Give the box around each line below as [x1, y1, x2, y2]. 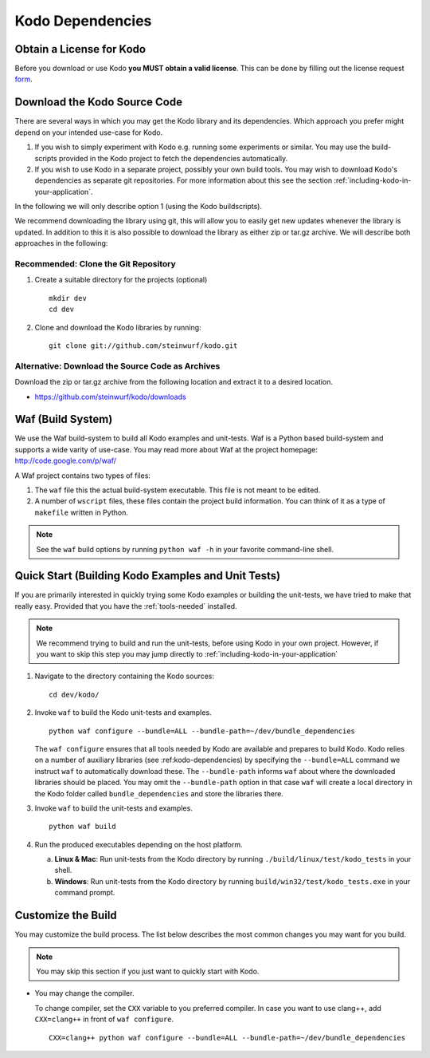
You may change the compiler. [34, 989, 135, 998]
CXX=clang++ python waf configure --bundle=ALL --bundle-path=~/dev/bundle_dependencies [49, 1033, 406, 1042]
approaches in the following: [14, 239, 108, 248]
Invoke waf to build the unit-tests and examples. [34, 803, 193, 813]
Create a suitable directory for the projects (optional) [34, 275, 208, 285]
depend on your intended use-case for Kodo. [14, 128, 163, 137]
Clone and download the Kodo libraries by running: [34, 322, 202, 332]
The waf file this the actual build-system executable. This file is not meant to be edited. [34, 485, 321, 495]
